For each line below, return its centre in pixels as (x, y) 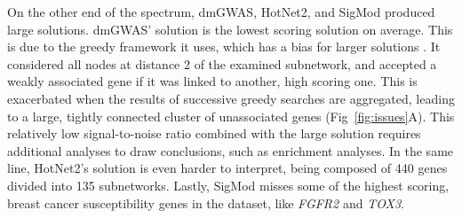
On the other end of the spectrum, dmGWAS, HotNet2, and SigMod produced (221, 12)
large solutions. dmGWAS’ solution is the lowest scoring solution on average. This (230, 29)
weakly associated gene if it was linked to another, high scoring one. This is (212, 81)
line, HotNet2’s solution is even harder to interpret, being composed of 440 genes (227, 168)
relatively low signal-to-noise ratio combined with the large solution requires (214, 133)
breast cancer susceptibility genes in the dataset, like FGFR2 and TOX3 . (206, 202)
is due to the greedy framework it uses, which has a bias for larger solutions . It (224, 47)
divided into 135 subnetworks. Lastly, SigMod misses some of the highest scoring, (228, 185)
